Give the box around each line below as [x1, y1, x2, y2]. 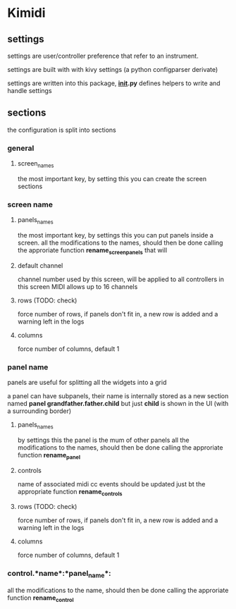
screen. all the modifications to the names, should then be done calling [17, 238, 223, 247]
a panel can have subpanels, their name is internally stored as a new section [7, 392, 229, 400]
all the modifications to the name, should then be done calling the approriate [7, 586, 229, 595]
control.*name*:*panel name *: [7, 569, 111, 579]
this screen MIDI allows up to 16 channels [17, 282, 138, 290]
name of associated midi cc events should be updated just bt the [17, 479, 206, 488]
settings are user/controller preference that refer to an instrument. [7, 51, 199, 60]
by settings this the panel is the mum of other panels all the [17, 436, 190, 444]
